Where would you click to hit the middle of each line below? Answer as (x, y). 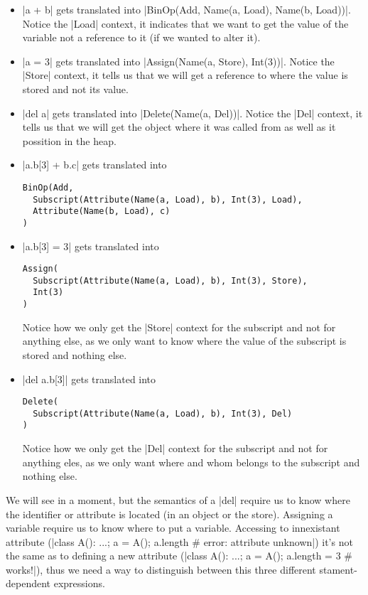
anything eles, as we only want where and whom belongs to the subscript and (191, 462)
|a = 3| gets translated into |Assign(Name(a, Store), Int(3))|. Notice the (178, 61)
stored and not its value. (75, 89)
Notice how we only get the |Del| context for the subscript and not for (175, 448)
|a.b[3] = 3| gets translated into (91, 246)
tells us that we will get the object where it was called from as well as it (179, 127)
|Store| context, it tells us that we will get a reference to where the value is (185, 75)
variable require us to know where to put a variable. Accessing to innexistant (173, 528)
